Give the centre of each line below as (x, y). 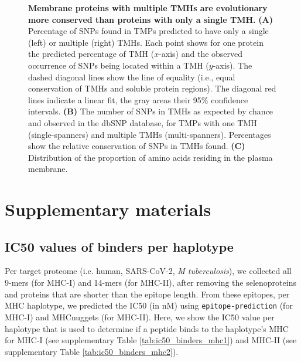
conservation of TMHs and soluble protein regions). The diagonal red (152, 88)
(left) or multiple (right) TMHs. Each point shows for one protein (146, 42)
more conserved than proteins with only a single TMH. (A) (150, 19)
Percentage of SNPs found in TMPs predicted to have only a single (148, 31)
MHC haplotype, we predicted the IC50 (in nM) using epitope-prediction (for (149, 305)
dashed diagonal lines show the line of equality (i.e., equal (132, 77)
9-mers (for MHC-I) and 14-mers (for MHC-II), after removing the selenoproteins (150, 283)
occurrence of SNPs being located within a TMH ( (119, 65)
